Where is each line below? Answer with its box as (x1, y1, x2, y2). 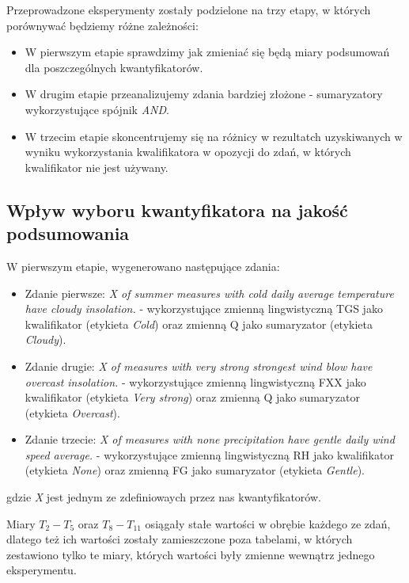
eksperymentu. (6, 562, 77, 578)
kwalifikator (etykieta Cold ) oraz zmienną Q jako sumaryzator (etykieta (25, 315, 373, 332)
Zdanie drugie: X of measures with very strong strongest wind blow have (25, 357, 373, 374)
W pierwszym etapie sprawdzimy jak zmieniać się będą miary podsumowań (25, 44, 390, 60)
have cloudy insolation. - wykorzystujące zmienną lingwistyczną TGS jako (25, 300, 383, 317)
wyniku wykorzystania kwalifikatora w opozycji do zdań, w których (25, 143, 351, 160)
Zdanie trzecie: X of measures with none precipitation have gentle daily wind (25, 431, 395, 448)
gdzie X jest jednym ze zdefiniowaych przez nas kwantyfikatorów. (6, 489, 321, 505)
